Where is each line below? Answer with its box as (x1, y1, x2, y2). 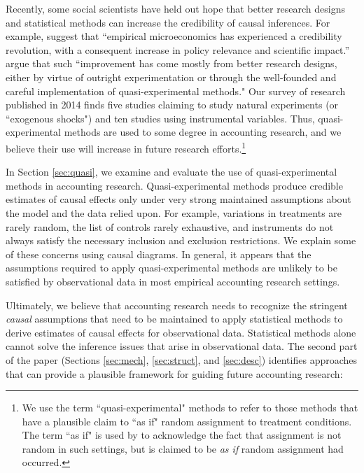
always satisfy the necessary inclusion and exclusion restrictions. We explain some (6, 233, 356, 248)
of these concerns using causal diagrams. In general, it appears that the (6, 246, 311, 261)
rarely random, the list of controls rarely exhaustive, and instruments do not (6, 219, 334, 234)
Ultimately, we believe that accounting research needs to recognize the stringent (6, 297, 348, 312)
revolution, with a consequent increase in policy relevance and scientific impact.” (6, 42, 350, 57)
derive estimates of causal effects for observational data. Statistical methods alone (6, 325, 356, 339)
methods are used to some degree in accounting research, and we (64, 125, 342, 139)
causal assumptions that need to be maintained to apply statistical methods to (6, 311, 343, 326)
